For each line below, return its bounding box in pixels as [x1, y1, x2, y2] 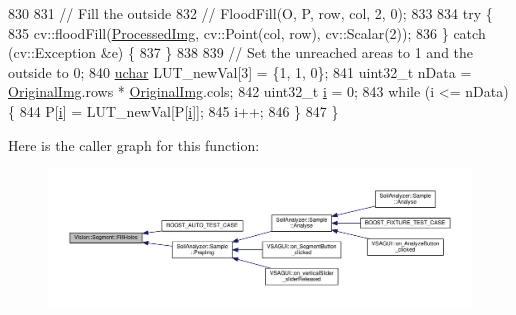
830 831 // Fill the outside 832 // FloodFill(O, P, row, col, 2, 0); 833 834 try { [8, 3, 493, 23]
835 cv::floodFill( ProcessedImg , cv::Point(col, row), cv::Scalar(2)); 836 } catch [8, 22, 486, 43]
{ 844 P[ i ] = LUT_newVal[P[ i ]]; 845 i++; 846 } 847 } [8, 100, 339, 121]
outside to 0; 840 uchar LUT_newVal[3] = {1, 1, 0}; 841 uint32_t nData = [8, 61, 472, 82]
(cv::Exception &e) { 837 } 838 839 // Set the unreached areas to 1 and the [8, 42, 474, 63]
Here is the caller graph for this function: [8, 134, 260, 155]
